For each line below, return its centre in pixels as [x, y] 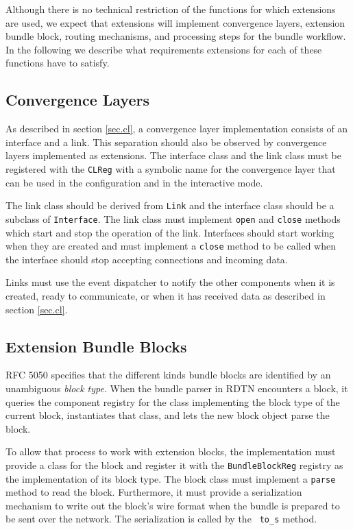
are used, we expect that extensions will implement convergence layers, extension [175, 22]
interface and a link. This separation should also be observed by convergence [166, 142]
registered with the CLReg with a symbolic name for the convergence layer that [171, 168]
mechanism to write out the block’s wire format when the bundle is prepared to [173, 505]
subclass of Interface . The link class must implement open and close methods [173, 218]
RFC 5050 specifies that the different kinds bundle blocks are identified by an [168, 375]
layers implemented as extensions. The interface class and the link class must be [173, 155]
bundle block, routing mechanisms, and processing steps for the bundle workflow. [176, 36]
